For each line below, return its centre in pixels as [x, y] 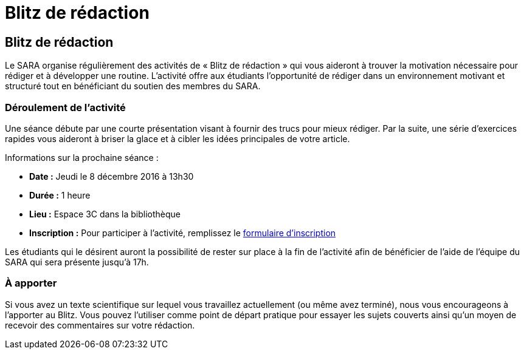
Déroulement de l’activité [65, 107]
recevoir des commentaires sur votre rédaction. [100, 325]
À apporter [31, 283]
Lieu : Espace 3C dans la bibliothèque [105, 214]
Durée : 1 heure [60, 195]
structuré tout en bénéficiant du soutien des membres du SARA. [133, 86]
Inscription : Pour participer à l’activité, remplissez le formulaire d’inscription [183, 233]
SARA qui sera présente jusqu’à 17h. [77, 262]
